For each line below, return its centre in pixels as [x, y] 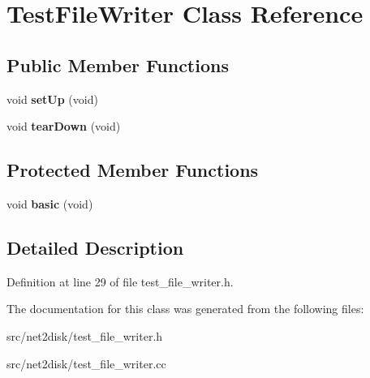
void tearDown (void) [64, 126]
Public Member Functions [118, 64]
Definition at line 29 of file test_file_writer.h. [120, 281]
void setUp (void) [52, 99]
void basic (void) [50, 203]
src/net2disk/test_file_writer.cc [86, 363]
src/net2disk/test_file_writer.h [85, 335]
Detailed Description [95, 247]
